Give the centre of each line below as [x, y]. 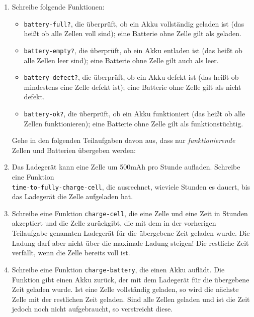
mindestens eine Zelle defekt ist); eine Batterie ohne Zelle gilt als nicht [133, 87]
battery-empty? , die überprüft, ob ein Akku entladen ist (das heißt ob [133, 50]
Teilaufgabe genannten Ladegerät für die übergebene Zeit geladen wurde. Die [131, 233]
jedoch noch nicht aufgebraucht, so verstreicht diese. [92, 309]
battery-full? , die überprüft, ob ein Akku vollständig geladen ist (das [134, 23]
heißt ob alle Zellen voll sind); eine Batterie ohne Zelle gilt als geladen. [133, 33]
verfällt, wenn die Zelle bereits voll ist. [71, 253]
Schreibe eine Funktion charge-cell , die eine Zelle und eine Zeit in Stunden [130, 213]
